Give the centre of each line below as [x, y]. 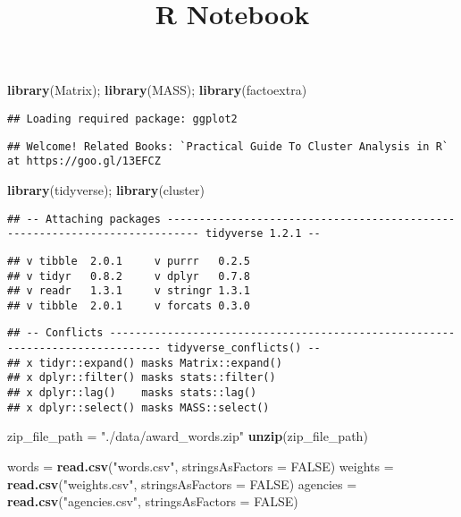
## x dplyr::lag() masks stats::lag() [132, 393]
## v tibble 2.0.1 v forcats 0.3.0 [129, 305]
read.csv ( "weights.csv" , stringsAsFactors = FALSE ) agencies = [182, 483]
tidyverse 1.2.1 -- [263, 234]
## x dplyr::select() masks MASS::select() [138, 407]
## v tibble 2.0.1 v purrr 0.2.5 [129, 261]
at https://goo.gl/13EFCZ [84, 161]
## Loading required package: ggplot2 [122, 119]
